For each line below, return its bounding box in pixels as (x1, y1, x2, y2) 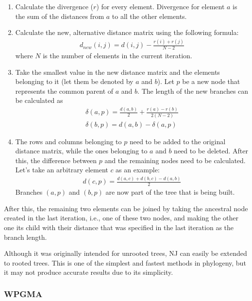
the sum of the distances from (15, 11, 104, 21)
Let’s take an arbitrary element (15, 165, 108, 175)
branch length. (4, 232, 47, 242)
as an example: (116, 165, 160, 175)
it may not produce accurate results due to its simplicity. (4, 267, 173, 277)
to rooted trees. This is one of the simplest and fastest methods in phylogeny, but (4, 257, 246, 268)
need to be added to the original (129, 136, 226, 146)
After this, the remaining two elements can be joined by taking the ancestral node (4, 203, 248, 213)
